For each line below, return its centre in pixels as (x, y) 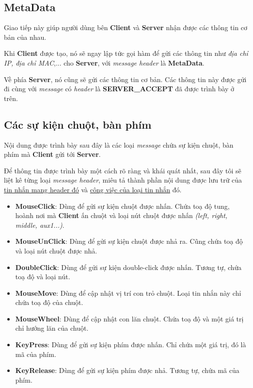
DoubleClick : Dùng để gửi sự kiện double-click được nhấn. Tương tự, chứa (128, 267)
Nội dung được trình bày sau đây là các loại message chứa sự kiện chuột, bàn (119, 144)
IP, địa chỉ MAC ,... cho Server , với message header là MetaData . (104, 62)
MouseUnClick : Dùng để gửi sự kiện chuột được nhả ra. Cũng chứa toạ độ (129, 241)
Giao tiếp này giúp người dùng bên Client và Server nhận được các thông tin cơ (126, 27)
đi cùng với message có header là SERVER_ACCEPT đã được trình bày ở (119, 89)
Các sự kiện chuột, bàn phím (78, 124)
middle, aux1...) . (40, 225)
